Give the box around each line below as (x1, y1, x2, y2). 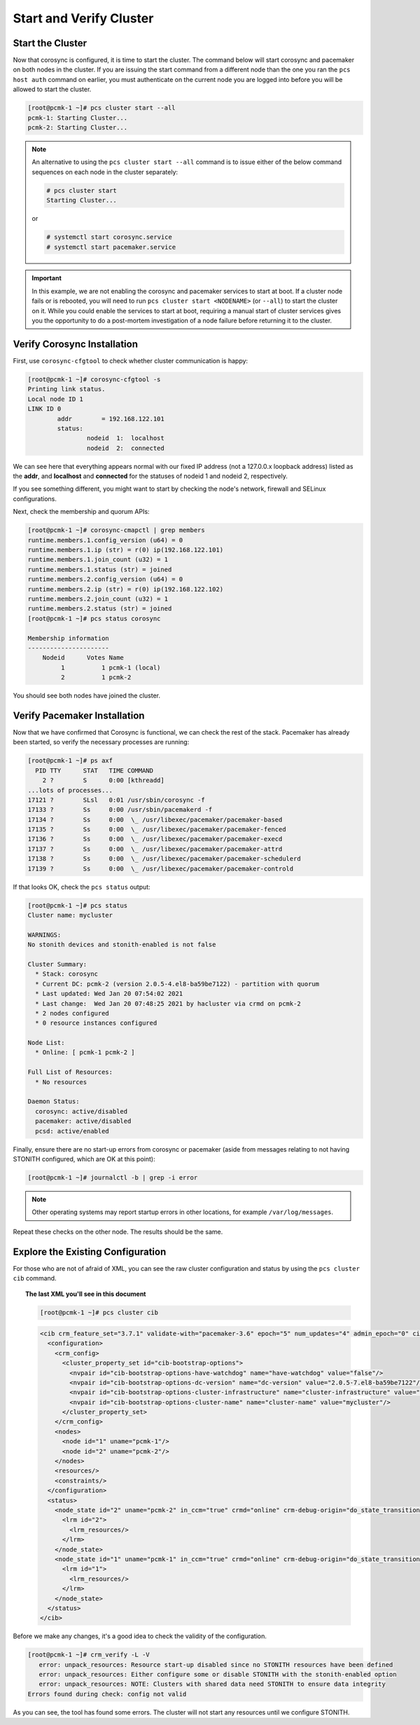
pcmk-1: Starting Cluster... (27, 114, 128, 122)
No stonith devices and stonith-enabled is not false (27, 941, 216, 949)
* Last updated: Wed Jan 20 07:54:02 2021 (35, 990, 183, 998)
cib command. (13, 1274, 57, 1282)
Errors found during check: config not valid (27, 1690, 187, 1698)
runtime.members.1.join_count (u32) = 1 (27, 556, 168, 564)
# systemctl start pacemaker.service (46, 243, 176, 251)
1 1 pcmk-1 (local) (60, 663, 161, 671)
